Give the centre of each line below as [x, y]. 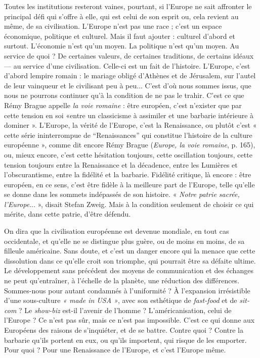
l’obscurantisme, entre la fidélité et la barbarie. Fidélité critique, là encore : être [128, 174]
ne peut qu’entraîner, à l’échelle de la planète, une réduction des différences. [122, 280]
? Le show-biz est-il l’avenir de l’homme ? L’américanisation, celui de [125, 310]
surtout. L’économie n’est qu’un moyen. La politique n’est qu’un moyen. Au [122, 46]
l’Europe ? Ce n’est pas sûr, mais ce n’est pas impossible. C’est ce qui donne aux [129, 320]
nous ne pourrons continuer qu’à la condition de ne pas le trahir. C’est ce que [124, 95]
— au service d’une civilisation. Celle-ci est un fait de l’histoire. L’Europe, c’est [127, 65]
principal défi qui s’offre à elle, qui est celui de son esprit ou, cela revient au [121, 16]
